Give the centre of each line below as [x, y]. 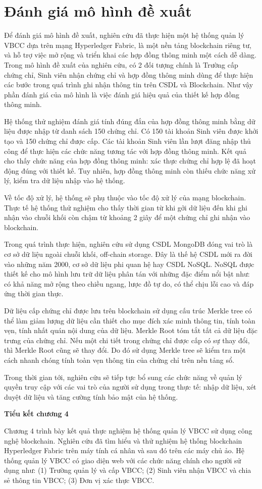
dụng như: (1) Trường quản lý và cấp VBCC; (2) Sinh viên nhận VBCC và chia [128, 470]
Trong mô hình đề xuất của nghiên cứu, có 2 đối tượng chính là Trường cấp [121, 64]
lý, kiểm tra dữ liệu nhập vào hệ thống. [65, 180]
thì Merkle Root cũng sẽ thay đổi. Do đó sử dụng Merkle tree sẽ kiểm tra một [125, 350]
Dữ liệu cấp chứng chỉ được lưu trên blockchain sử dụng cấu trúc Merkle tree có [128, 310]
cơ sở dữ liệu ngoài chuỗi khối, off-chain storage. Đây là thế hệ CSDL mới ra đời [128, 254]
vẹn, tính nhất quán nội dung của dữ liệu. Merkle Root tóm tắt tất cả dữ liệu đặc [131, 330]
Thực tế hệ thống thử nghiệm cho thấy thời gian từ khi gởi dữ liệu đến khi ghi [126, 207]
